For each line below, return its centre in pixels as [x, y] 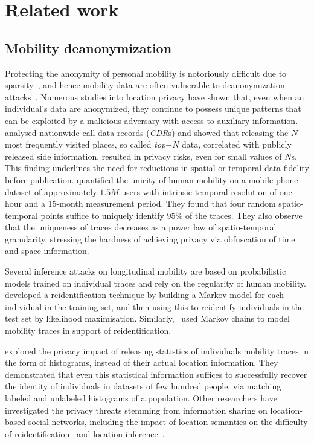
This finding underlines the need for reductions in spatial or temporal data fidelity [157, 168]
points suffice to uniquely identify [102, 215]
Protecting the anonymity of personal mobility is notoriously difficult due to [146, 73]
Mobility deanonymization [88, 47]
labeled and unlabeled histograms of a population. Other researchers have [141, 398]
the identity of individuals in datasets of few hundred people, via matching [143, 386]
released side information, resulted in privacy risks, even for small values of [143, 156]
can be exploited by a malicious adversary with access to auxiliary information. [152, 120]
